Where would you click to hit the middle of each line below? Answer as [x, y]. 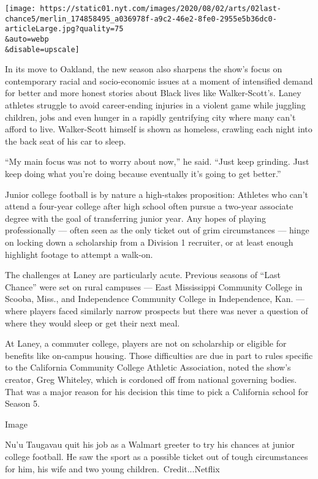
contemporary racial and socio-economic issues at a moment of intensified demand [159, 81]
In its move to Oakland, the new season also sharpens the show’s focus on [144, 69]
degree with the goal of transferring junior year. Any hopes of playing [135, 218]
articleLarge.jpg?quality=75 [64, 29]
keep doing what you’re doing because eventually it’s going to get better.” [143, 174]
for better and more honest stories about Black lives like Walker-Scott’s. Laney [153, 93]
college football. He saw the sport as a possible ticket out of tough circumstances [157, 456]
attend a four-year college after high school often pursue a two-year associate [149, 206]
